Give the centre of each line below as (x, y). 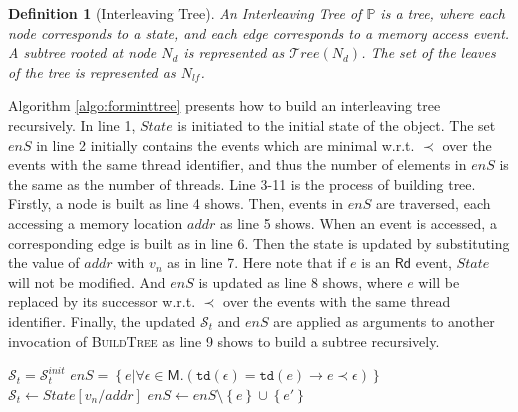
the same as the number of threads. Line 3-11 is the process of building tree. (242, 183)
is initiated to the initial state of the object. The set (336, 124)
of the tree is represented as (92, 71)
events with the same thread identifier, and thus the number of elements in (237, 164)
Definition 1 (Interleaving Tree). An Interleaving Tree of (185, 13)
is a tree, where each (442, 13)
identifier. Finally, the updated (102, 320)
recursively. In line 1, (72, 124)
